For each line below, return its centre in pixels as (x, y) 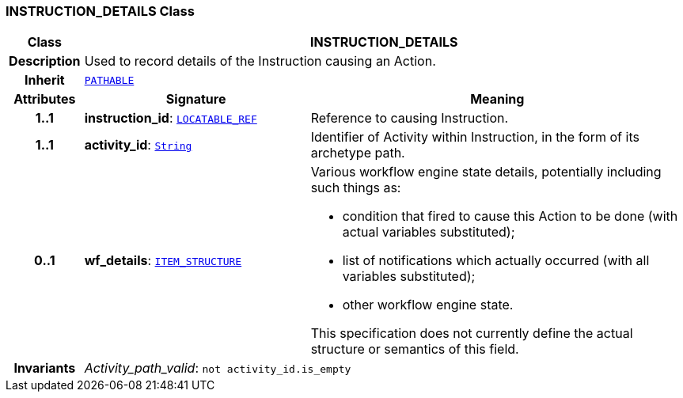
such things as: (356, 188)
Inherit (44, 80)
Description (45, 61)
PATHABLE (109, 80)
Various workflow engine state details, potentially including (486, 172)
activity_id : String (138, 145)
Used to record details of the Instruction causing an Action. (260, 61)
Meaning (497, 99)
